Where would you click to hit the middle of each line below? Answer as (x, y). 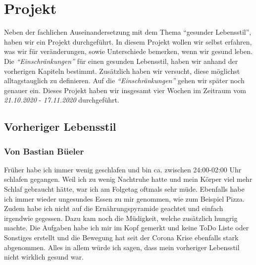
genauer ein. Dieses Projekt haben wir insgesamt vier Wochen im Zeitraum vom (125, 90)
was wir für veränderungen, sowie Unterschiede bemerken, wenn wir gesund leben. (128, 51)
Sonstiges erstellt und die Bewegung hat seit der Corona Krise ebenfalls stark (121, 238)
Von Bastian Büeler (44, 151)
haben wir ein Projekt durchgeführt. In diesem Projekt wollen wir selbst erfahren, (128, 41)
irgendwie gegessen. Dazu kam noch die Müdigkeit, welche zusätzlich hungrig (121, 218)
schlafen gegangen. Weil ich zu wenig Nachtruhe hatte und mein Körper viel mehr (128, 179)
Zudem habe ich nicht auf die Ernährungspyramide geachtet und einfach (114, 208)
